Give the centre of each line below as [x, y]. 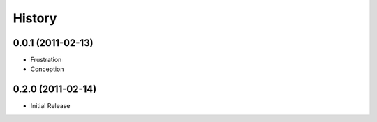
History [35, 18]
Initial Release [50, 106]
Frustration [46, 60]
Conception [47, 69]
